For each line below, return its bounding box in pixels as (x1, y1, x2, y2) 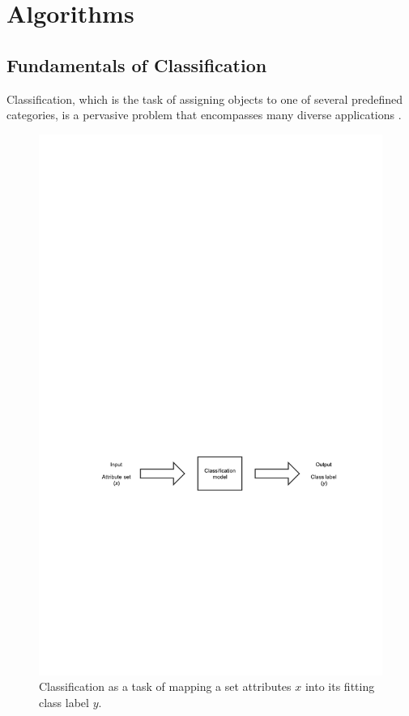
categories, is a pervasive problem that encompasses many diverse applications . (6, 106, 402, 123)
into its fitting (305, 678, 375, 695)
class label (39, 693, 89, 710)
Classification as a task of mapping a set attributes (39, 678, 292, 695)
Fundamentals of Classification (6, 52, 267, 77)
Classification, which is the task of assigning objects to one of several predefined (6, 90, 403, 107)
